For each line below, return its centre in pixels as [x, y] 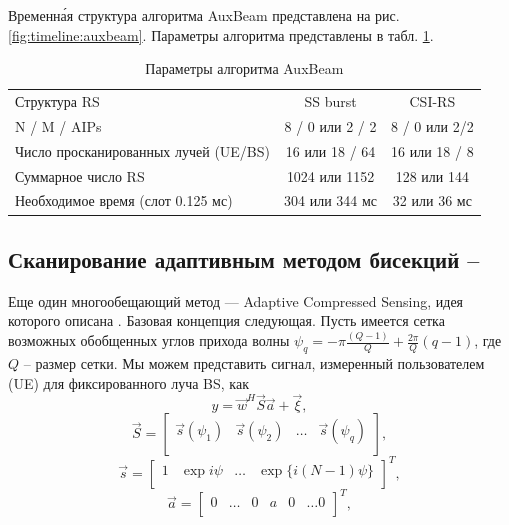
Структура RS [57, 101]
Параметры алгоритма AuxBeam [244, 68]
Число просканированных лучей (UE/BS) [143, 150]
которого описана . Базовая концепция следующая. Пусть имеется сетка [226, 320]
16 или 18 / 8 [432, 150]
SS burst [330, 101]
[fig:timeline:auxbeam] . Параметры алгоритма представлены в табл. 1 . [221, 34]
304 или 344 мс [331, 200]
